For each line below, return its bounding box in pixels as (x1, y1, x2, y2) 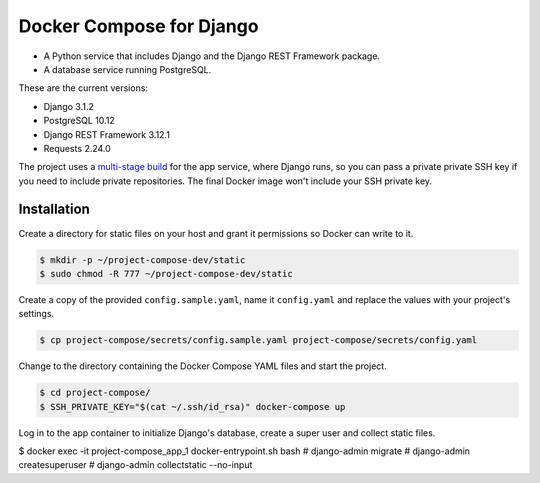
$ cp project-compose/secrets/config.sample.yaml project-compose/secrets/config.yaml (39, 335, 478, 346)
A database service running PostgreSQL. (43, 63, 212, 75)
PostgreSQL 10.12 (43, 115, 115, 127)
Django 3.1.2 (43, 100, 94, 112)
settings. (18, 308, 55, 320)
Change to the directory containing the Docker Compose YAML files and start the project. (18, 360, 387, 372)
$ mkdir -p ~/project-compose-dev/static (39, 254, 246, 265)
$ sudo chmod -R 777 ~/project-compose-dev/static (39, 268, 294, 279)
